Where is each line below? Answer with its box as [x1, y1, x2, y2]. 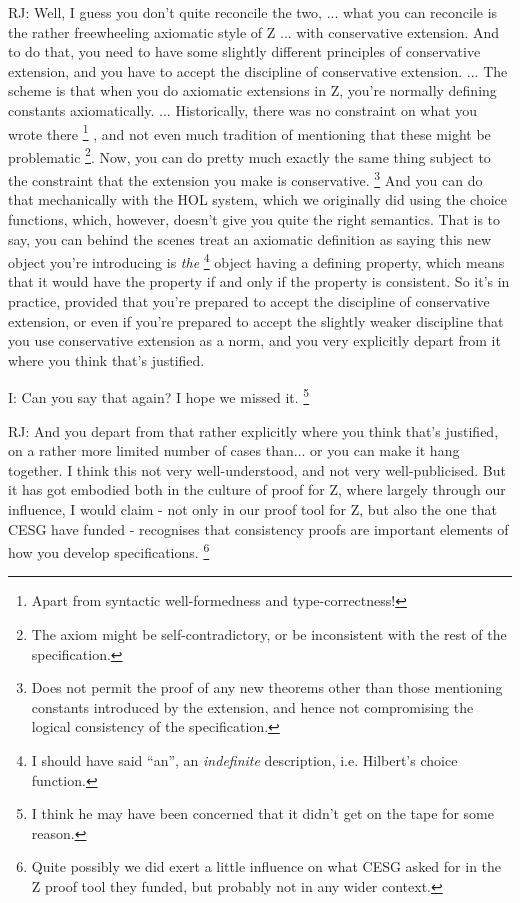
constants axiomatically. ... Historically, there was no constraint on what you [8, 99, 478, 120]
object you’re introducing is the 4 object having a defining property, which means [8, 249, 505, 272]
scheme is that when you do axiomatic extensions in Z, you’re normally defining [8, 80, 497, 101]
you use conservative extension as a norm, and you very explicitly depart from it [8, 330, 501, 351]
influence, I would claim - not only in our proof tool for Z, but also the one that [8, 498, 498, 519]
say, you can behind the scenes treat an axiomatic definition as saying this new [8, 228, 492, 249]
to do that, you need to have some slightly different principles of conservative [8, 41, 481, 62]
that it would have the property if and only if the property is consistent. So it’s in [8, 271, 510, 292]
